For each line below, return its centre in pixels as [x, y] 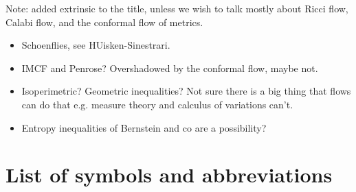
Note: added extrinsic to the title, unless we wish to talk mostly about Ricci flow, [177, 8]
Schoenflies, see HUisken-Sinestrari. [96, 45]
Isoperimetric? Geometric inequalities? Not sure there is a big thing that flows [186, 91]
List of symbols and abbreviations [169, 175]
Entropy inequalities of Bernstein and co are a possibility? [144, 127]
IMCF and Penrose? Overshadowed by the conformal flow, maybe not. [170, 68]
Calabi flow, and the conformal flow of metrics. [104, 22]
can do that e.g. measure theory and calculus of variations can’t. [157, 104]
